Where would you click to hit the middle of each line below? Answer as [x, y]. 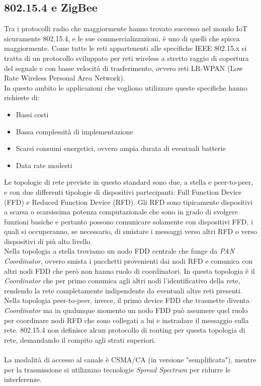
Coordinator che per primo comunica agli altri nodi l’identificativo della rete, [122, 281]
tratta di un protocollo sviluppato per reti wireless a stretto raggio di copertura [126, 58]
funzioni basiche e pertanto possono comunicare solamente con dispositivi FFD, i [129, 221]
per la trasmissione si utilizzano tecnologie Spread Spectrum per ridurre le [117, 369]
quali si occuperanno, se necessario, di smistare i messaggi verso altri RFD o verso [130, 231]
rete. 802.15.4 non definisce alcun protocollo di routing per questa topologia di [125, 330]
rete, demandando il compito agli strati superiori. [80, 339]
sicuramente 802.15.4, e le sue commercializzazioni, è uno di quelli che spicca [122, 38]
